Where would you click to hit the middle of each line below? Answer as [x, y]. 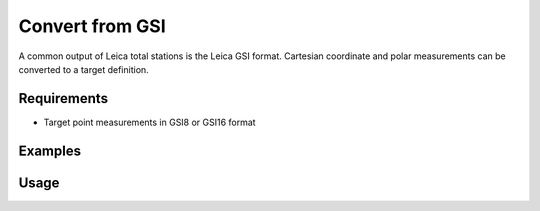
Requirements [63, 98]
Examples [50, 150]
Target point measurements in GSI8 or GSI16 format [149, 122]
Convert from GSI [92, 26]
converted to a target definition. [83, 69]
